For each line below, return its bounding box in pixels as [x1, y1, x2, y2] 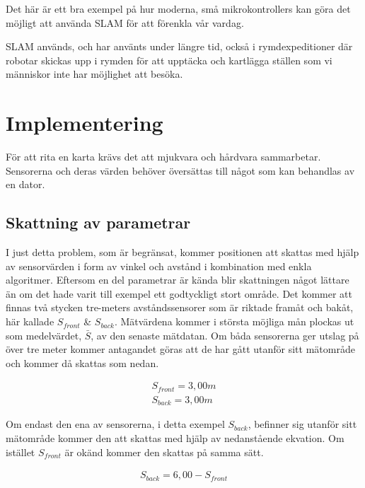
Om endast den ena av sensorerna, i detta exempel [6, 417, 225, 431]
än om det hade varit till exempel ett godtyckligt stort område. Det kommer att [6, 286, 352, 301]
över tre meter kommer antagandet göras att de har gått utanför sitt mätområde [6, 342, 355, 356]
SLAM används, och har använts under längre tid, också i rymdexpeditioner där [6, 39, 353, 54]
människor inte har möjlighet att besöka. [6, 66, 183, 81]
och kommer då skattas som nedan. [6, 355, 159, 370]
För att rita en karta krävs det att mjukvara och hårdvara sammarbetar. [6, 149, 321, 164]
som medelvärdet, [6, 327, 82, 342]
